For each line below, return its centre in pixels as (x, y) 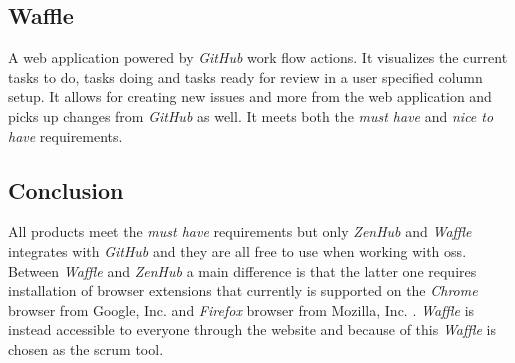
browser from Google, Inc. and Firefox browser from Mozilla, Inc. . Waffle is (241, 309)
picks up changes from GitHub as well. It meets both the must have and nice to (251, 115)
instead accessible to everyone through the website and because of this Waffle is (252, 329)
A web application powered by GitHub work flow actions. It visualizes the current (258, 57)
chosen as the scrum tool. (86, 348)
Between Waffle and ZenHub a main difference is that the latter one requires (242, 270)
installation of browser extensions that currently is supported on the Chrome (243, 290)
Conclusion (66, 189)
